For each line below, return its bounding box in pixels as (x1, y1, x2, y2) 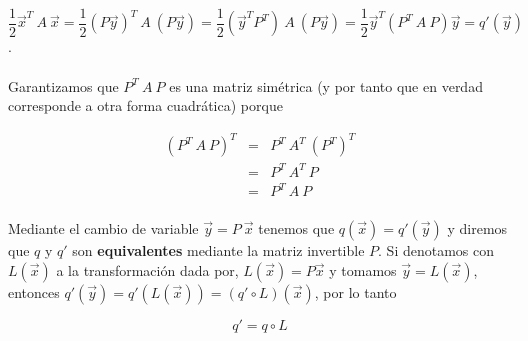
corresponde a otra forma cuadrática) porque (8, 95, 283, 116)
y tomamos (329, 259, 397, 280)
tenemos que (258, 218, 335, 239)
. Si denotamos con (378, 240, 495, 261)
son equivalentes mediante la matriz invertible (72, 240, 365, 261)
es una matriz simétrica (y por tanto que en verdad (169, 75, 483, 96)
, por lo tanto (314, 281, 397, 302)
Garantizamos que (8, 75, 119, 96)
